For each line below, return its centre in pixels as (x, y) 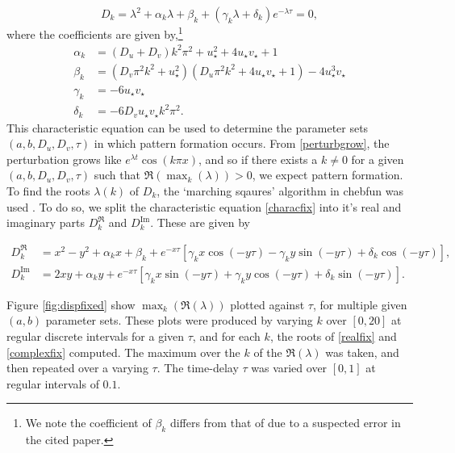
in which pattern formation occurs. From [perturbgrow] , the (242, 143)
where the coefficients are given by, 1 (95, 33)
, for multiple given (360, 304)
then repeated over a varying (77, 368)
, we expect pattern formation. (328, 175)
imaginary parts (46, 222)
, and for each (226, 336)
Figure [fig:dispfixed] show (71, 304)
